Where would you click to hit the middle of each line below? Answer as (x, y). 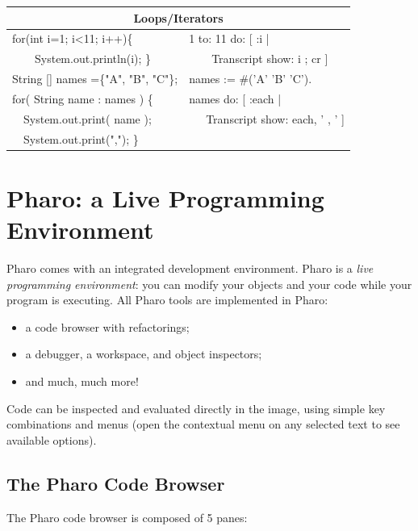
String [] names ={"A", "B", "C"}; (95, 79)
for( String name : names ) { (83, 98)
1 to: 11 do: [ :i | (229, 38)
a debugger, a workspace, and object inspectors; (144, 354)
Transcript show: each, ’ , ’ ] (275, 118)
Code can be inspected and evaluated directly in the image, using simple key (196, 408)
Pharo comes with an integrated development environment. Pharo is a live (190, 268)
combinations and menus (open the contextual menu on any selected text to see (203, 424)
